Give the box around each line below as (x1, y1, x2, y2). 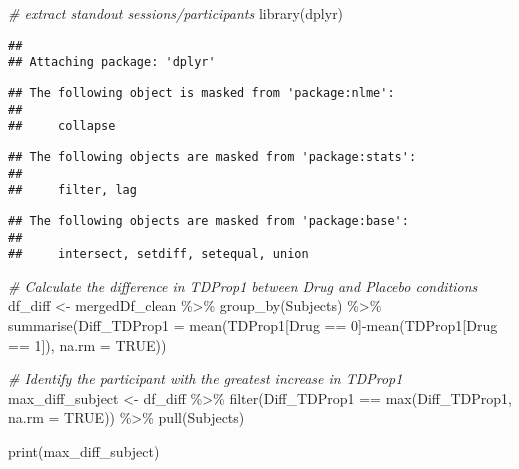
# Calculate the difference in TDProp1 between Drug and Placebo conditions (8, 275, 478, 296)
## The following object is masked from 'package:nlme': (8, 85, 395, 100)
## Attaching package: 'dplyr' (8, 55, 216, 70)
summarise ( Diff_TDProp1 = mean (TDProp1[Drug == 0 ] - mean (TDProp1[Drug (8, 315, 498, 335)
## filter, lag (8, 183, 137, 198)
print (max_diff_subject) (8, 440, 160, 461)
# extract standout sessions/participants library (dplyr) (8, 3, 344, 23)
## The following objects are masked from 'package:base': (8, 213, 409, 228)
